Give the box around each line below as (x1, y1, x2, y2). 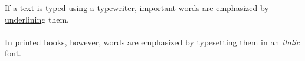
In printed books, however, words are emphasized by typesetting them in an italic (5, 35, 300, 48)
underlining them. (5, 13, 69, 25)
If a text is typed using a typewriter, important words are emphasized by (5, 2, 269, 13)
